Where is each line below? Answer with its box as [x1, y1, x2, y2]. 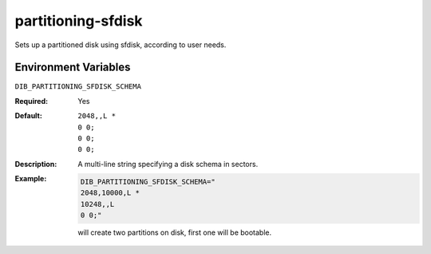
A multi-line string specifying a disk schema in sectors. [77, 159, 259, 169]
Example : [14, 174, 47, 184]
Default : [14, 111, 43, 121]
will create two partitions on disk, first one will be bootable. [77, 228, 272, 237]
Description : [14, 159, 57, 169]
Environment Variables [14, 61, 131, 74]
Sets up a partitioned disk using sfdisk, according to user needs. [14, 40, 227, 50]
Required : [14, 96, 48, 105]
